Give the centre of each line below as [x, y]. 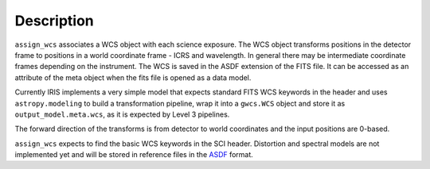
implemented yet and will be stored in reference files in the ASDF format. [134, 155]
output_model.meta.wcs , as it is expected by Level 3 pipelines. [122, 114]
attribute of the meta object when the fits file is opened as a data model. [133, 77]
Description [55, 21]
